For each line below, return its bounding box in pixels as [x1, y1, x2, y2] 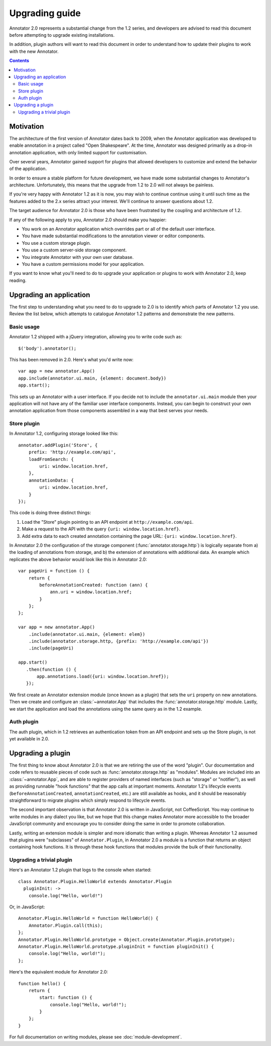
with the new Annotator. [9, 48, 59, 54]
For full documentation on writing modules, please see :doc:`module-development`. [9, 1034, 182, 1040]
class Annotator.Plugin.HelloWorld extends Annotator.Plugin [18, 879, 172, 884]
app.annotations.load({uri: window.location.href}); [37, 674, 169, 679]
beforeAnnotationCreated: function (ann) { [39, 582, 148, 588]
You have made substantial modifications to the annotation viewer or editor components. [22, 233, 205, 239]
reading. [9, 277, 27, 283]
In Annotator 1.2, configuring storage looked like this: [9, 430, 119, 437]
